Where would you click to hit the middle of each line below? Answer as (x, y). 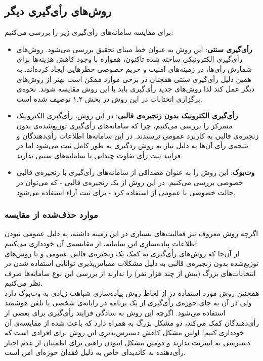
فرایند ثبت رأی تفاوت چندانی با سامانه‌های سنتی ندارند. (100, 155)
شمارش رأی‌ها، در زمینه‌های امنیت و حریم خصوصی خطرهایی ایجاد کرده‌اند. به (134, 69)
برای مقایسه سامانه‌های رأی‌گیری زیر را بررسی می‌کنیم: (89, 32)
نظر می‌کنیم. (24, 283)
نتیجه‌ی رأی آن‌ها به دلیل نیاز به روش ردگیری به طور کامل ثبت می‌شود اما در (132, 145)
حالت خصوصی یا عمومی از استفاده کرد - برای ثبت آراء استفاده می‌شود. (126, 192)
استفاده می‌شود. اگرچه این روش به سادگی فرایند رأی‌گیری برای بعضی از (115, 313)
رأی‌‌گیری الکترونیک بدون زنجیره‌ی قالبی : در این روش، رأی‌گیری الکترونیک (127, 116)
